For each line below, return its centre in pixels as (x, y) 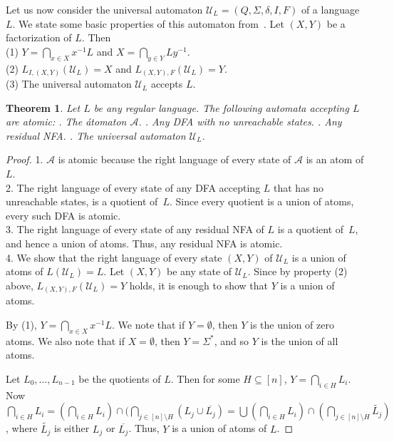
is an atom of (335, 159)
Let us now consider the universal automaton (104, 9)
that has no (299, 187)
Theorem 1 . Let (43, 107)
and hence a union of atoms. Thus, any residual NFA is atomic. (144, 243)
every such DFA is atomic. (63, 215)
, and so (232, 340)
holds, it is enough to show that (199, 285)
